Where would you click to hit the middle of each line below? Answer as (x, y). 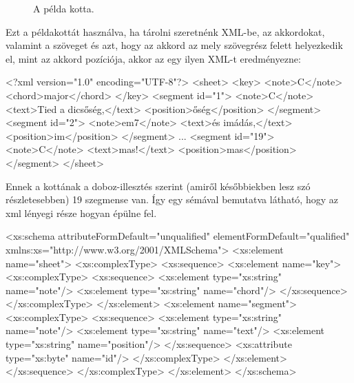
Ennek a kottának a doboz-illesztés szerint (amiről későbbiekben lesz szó (158, 186)
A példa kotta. (64, 8)
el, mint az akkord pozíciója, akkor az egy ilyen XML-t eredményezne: (153, 58)
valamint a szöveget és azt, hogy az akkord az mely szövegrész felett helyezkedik (174, 45)
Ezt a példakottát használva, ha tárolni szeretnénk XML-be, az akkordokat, (165, 31)
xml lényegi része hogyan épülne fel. (81, 213)
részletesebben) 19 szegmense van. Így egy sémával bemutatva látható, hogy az (172, 199)
